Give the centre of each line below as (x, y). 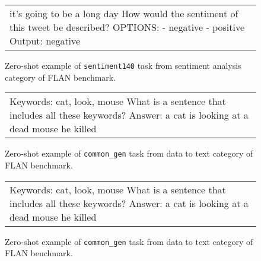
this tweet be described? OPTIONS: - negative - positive (127, 27)
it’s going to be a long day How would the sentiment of (124, 13)
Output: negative (45, 41)
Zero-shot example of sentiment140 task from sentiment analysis (123, 65)
